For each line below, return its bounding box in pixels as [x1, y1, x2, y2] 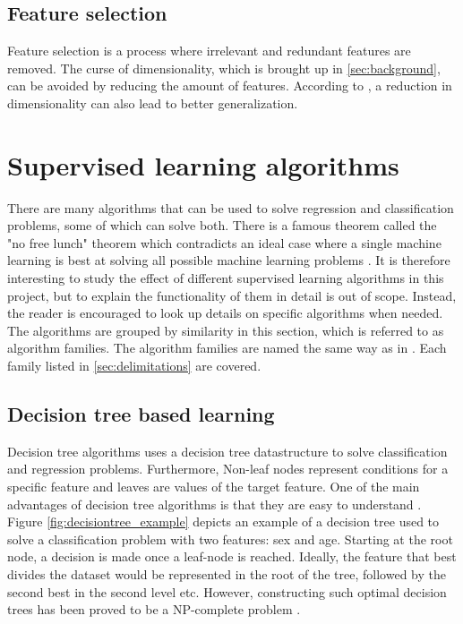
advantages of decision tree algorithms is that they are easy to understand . [7, 494, 422, 513]
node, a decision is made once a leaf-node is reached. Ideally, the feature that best [7, 547, 457, 566]
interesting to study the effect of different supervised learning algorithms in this [7, 269, 444, 287]
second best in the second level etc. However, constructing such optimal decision [7, 582, 447, 601]
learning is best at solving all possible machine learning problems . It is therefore [7, 251, 450, 269]
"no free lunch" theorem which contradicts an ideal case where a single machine [7, 233, 442, 252]
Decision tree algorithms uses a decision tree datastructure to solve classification [7, 441, 448, 460]
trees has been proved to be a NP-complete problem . [7, 600, 301, 619]
